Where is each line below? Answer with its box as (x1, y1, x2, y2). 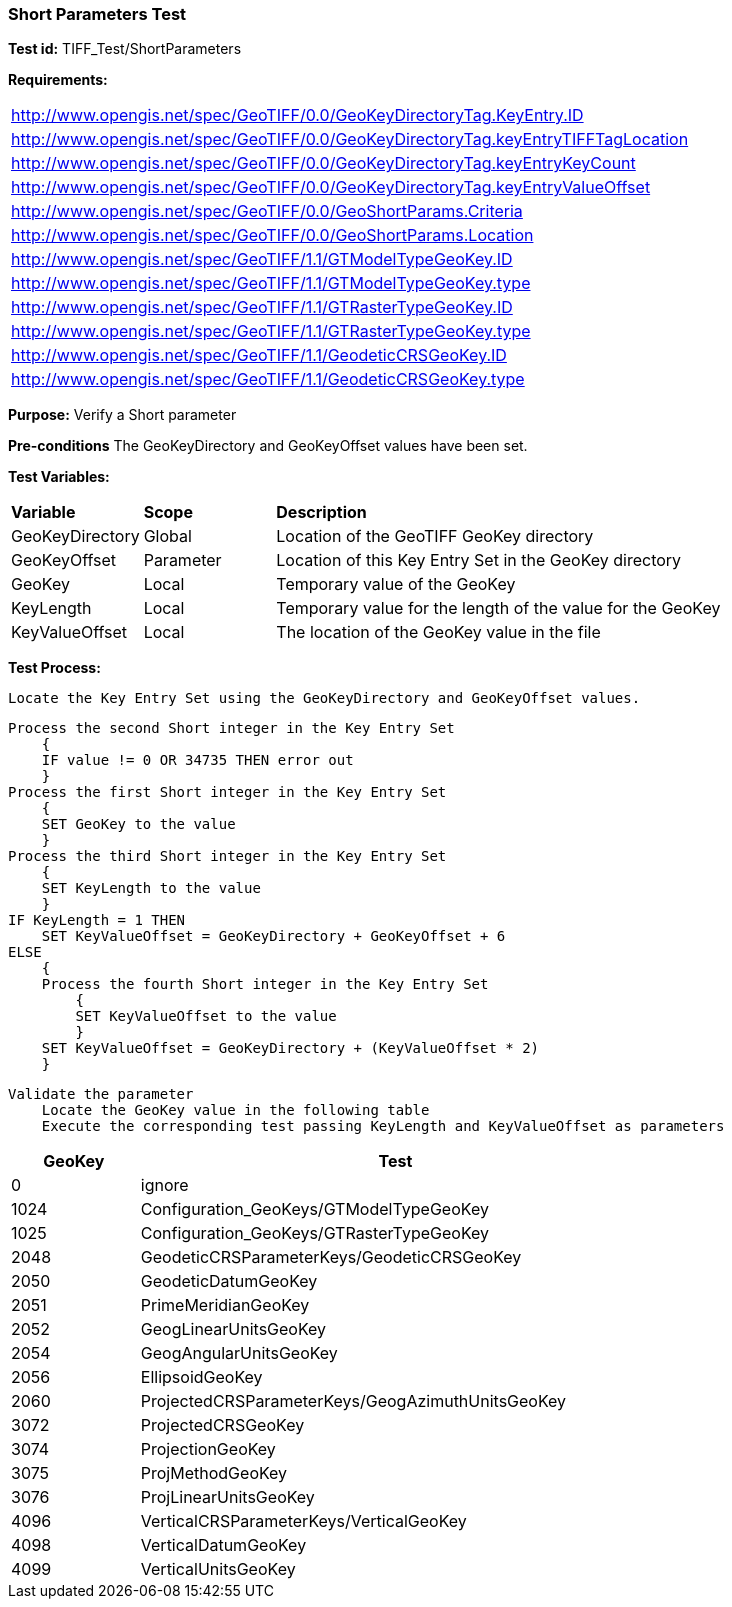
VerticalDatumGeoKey (140, 1535, 307, 1556)
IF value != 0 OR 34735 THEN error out (41, 752, 354, 769)
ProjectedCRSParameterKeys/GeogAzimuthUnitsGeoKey (140, 1391, 567, 1412)
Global (143, 526, 192, 547)
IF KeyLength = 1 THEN (8, 912, 186, 929)
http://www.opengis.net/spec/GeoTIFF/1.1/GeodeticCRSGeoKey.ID (11, 345, 507, 366)
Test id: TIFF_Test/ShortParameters (8, 40, 242, 58)
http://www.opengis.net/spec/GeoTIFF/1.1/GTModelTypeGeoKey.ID (11, 249, 513, 270)
